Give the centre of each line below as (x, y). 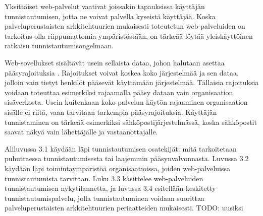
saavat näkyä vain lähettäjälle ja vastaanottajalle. (81, 132)
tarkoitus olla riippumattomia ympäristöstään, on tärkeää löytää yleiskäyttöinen (129, 35)
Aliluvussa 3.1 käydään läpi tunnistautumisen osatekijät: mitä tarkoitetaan (121, 148)
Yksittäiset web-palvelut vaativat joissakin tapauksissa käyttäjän (105, 6)
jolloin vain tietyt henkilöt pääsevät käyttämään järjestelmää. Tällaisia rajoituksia (132, 82)
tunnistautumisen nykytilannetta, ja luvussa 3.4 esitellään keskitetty (110, 188)
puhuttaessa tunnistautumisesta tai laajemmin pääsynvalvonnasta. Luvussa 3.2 (127, 158)
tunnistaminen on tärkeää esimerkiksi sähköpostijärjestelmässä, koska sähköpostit (131, 122)
